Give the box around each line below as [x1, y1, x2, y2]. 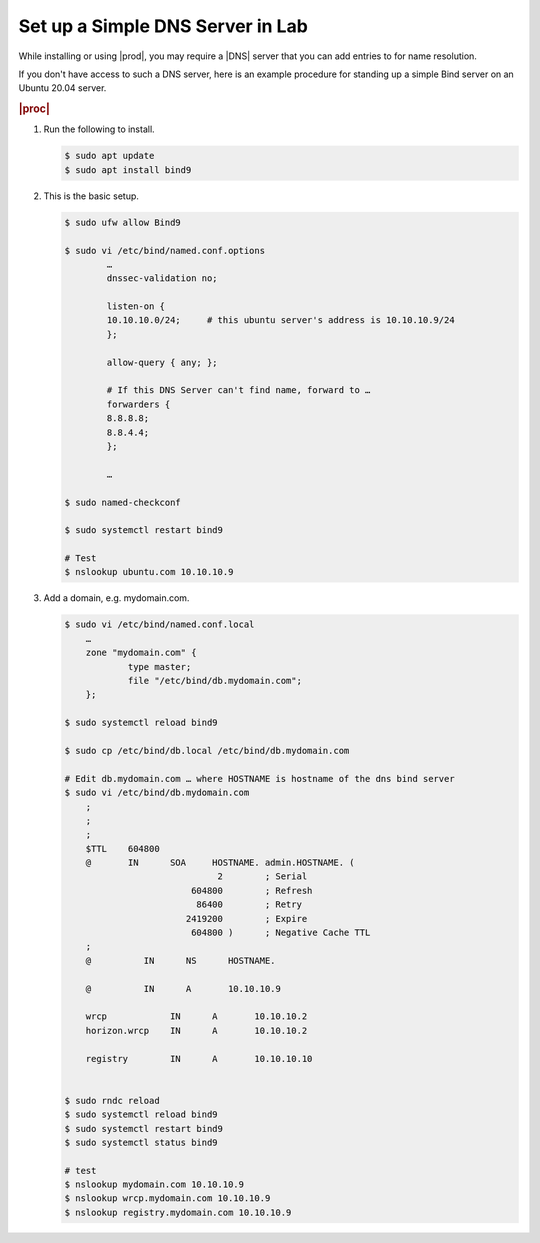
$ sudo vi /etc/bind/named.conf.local [64, 619, 255, 630]
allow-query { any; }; [106, 356, 219, 368]
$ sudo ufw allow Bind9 [64, 216, 182, 228]
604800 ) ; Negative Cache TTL [190, 927, 371, 939]
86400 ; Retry [196, 899, 302, 910]
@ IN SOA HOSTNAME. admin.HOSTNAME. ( [85, 857, 355, 869]
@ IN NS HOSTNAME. [85, 955, 276, 966]
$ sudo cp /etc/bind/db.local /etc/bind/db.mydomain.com [64, 745, 350, 756]
